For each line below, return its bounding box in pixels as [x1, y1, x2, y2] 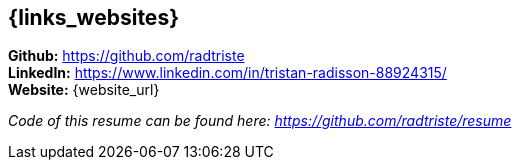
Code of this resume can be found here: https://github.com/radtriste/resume [8, 112, 512, 130]
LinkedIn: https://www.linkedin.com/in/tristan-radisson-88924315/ [8, 64, 447, 82]
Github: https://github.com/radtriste [8, 47, 245, 65]
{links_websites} [8, 5, 179, 30]
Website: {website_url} [8, 81, 160, 99]
